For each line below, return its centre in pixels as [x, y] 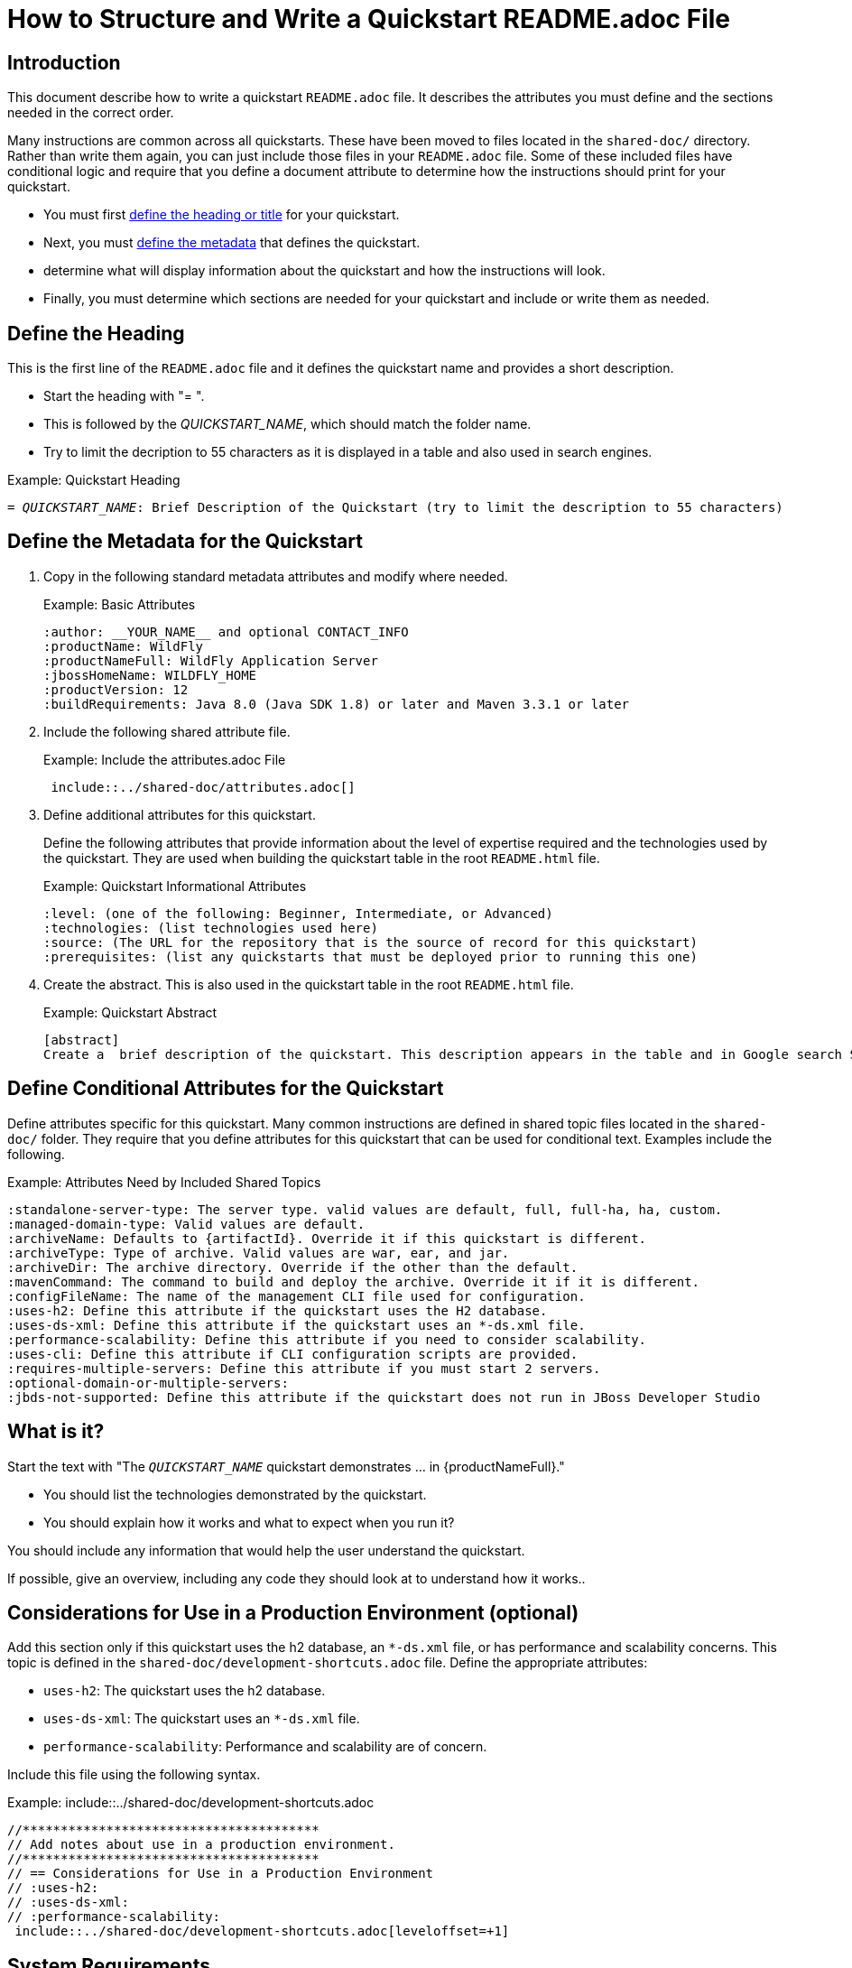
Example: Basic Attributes [120, 604]
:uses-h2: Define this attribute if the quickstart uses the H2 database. [278, 1310]
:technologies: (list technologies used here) [211, 928]
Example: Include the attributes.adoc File [165, 759]
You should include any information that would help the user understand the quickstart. [266, 1550]
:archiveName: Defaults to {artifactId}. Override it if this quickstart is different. [327, 1238]
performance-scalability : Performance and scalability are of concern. [265, 1747]
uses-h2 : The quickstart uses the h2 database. [185, 1691]
